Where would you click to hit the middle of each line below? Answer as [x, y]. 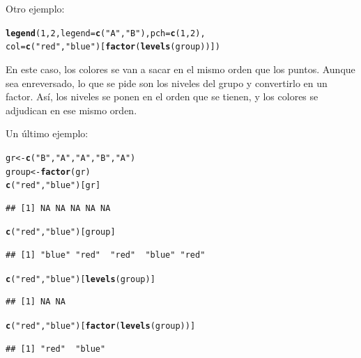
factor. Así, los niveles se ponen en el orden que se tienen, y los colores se [162, 96]
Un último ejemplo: [47, 133]
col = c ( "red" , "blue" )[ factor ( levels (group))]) [113, 47]
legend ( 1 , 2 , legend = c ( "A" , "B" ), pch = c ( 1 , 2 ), [106, 33]
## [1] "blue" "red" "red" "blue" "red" [106, 255]
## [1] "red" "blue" [56, 349]
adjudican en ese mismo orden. [71, 110]
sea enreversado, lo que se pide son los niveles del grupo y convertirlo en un [167, 83]
